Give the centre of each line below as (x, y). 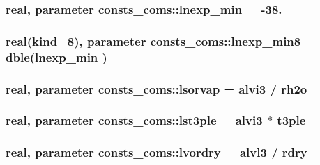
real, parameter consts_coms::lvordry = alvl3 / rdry (157, 152)
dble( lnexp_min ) (56, 57)
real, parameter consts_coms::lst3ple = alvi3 (134, 120)
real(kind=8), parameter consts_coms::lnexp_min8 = (161, 41)
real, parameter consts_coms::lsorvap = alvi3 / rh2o (157, 88)
